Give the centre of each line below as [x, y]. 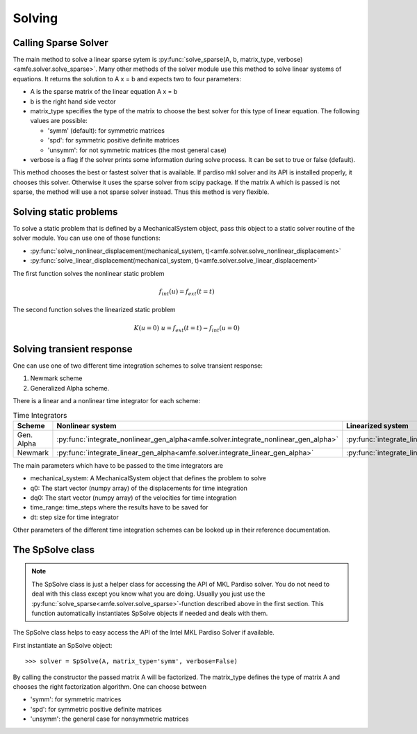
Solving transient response [73, 349]
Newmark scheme [56, 378]
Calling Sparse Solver [61, 43]
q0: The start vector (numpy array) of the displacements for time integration [139, 488]
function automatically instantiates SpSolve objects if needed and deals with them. [150, 613]
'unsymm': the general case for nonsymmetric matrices [109, 719]
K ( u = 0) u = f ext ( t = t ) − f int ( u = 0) [187, 329]
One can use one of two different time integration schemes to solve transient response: [138, 366]
